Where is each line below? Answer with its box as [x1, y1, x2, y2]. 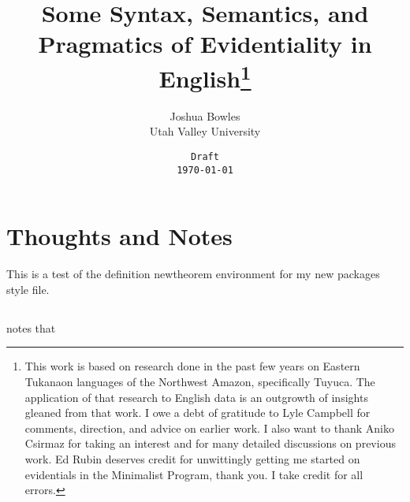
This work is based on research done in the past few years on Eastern [24, 358, 360, 374]
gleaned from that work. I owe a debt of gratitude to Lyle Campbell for [24, 404, 371, 421]
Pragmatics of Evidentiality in [38, 28, 372, 60]
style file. [6, 281, 50, 297]
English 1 [158, 58, 252, 94]
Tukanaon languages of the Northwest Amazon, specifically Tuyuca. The [24, 374, 375, 390]
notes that [6, 319, 56, 336]
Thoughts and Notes [6, 220, 233, 252]
